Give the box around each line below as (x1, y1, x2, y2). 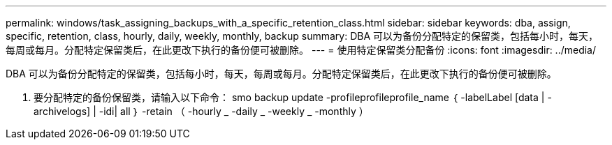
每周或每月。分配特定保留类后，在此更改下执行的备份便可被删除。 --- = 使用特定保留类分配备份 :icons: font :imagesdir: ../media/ (6, 44, 597, 56)
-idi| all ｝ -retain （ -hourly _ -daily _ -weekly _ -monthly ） (99, 105, 369, 117)
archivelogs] (34, 105, 91, 117)
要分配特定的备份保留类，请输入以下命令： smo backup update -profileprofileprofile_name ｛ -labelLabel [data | (34, 91, 545, 103)
